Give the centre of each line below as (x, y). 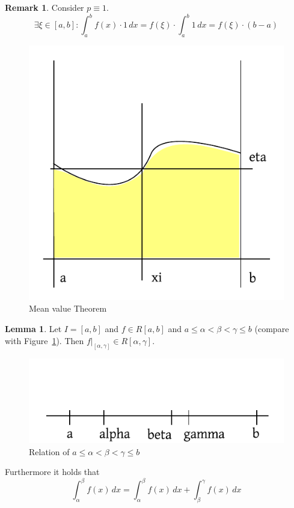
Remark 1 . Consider (44, 7)
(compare (272, 329)
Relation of (49, 451)
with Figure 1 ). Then (44, 340)
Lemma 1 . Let (33, 329)
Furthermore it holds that (52, 472)
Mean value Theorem (68, 308)
